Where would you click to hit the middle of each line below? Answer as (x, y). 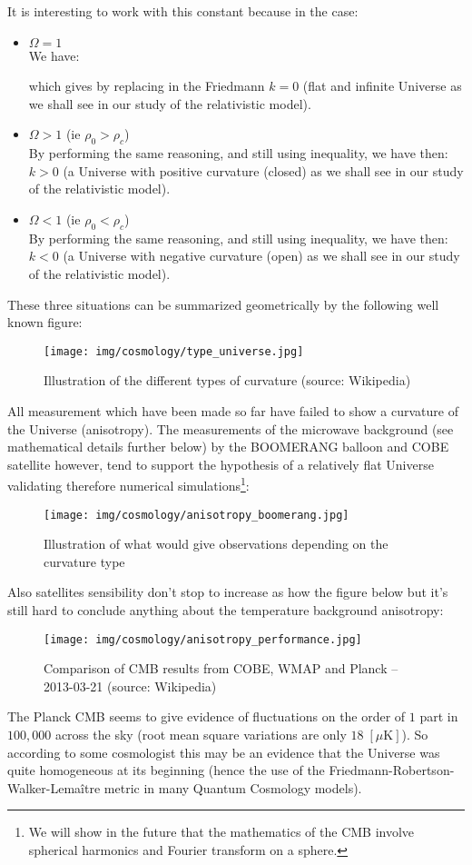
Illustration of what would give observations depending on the (216, 544)
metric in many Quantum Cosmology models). (233, 787)
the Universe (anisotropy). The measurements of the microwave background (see (231, 428)
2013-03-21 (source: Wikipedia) (130, 686)
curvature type (84, 561)
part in (439, 716)
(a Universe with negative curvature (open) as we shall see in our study (261, 256)
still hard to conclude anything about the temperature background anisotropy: (226, 610)
